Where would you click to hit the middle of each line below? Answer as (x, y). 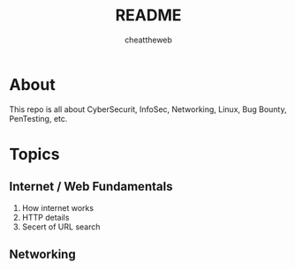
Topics (34, 154)
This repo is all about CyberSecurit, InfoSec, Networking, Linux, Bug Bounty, (148, 109)
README (148, 15)
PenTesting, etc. (38, 118)
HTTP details (45, 217)
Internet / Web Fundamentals (91, 187)
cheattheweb (148, 40)
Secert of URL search (61, 227)
